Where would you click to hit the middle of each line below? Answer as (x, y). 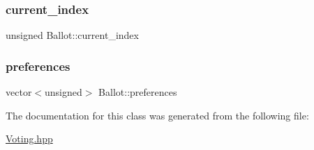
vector (19, 92)
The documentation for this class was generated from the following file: (157, 115)
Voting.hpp (29, 139)
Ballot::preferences (138, 92)
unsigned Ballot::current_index (72, 35)
